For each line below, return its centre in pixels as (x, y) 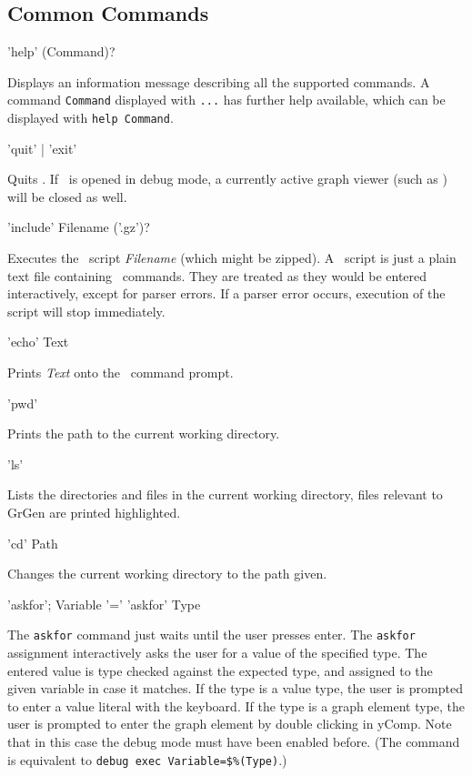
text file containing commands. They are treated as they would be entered (217, 275)
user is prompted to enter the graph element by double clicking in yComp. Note (230, 724)
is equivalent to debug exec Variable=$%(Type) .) (147, 759)
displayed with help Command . (90, 118)
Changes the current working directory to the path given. (167, 574)
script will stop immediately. (86, 311)
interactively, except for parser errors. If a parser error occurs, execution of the (226, 293)
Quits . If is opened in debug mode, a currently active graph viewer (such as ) (227, 179)
